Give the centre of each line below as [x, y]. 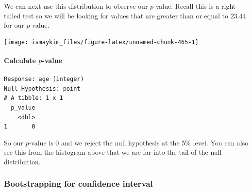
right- [230, 6]
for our [14, 25]
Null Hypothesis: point [42, 88]
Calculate [20, 60]
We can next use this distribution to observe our [76, 6]
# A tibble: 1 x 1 [34, 98]
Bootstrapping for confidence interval [78, 183]
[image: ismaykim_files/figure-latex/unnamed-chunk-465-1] [101, 42]
